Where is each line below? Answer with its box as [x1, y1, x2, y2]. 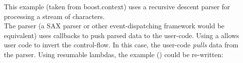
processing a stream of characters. [4, 11, 105, 21]
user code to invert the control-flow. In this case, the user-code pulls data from [4, 40, 239, 50]
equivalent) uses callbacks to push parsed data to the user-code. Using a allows [4, 30, 239, 40]
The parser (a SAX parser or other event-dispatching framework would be [4, 21, 224, 31]
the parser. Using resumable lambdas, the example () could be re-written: [4, 49, 224, 59]
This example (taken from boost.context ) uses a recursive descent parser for [4, 1, 230, 11]
